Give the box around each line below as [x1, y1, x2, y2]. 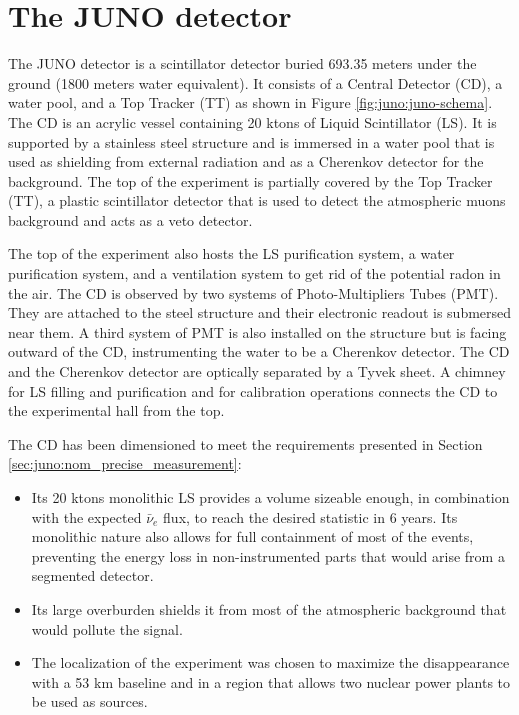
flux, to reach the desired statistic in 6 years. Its [163, 506, 458, 527]
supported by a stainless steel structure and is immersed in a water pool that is [8, 131, 495, 152]
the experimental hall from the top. [8, 400, 225, 421]
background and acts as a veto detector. [8, 209, 253, 230]
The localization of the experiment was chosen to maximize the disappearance [31, 652, 510, 673]
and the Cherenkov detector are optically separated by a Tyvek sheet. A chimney [8, 361, 506, 382]
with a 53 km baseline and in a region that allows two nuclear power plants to [31, 671, 511, 692]
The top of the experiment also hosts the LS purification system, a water [8, 243, 455, 264]
